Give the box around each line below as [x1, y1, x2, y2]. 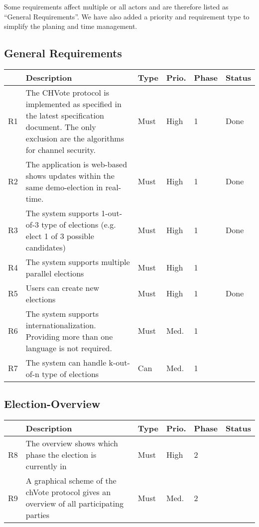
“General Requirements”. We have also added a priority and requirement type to [4, 11, 250, 21]
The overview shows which [25, 437, 118, 449]
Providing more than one [25, 330, 113, 342]
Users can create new [25, 281, 100, 293]
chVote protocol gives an [25, 486, 111, 498]
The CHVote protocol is [25, 86, 110, 98]
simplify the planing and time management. [4, 21, 137, 31]
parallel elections [25, 267, 84, 279]
